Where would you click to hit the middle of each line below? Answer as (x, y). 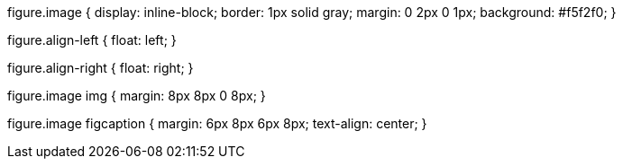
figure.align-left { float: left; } (92, 40)
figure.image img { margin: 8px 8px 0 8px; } (137, 96)
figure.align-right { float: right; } (101, 68)
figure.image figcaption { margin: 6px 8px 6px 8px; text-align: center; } (217, 123)
